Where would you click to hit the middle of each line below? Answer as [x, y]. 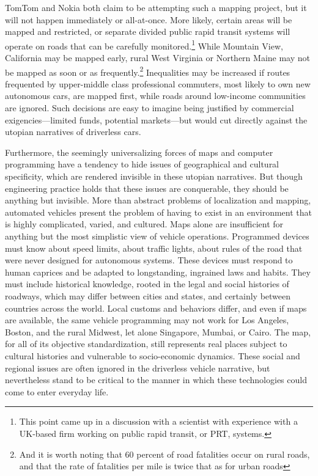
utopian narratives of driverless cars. [73, 132]
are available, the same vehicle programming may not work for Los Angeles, [147, 320]
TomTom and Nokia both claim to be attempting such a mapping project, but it [156, 7]
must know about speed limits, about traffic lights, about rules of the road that [154, 248]
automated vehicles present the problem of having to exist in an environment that [159, 212]
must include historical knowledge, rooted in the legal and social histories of [147, 284]
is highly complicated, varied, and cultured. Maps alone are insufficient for [144, 224]
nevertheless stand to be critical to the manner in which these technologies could [156, 380]
